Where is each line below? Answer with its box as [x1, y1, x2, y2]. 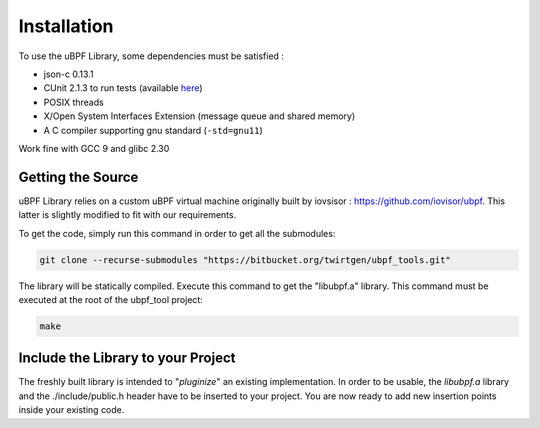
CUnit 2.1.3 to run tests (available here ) [43, 82, 204, 94]
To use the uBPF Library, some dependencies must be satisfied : [18, 50, 285, 62]
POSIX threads [43, 96, 104, 108]
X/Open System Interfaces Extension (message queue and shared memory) [43, 110, 355, 122]
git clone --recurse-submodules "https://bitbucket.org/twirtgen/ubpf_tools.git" [39, 254, 452, 265]
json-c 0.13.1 [43, 68, 94, 80]
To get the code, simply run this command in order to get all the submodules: [18, 227, 336, 239]
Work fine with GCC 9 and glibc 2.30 [18, 142, 170, 154]
